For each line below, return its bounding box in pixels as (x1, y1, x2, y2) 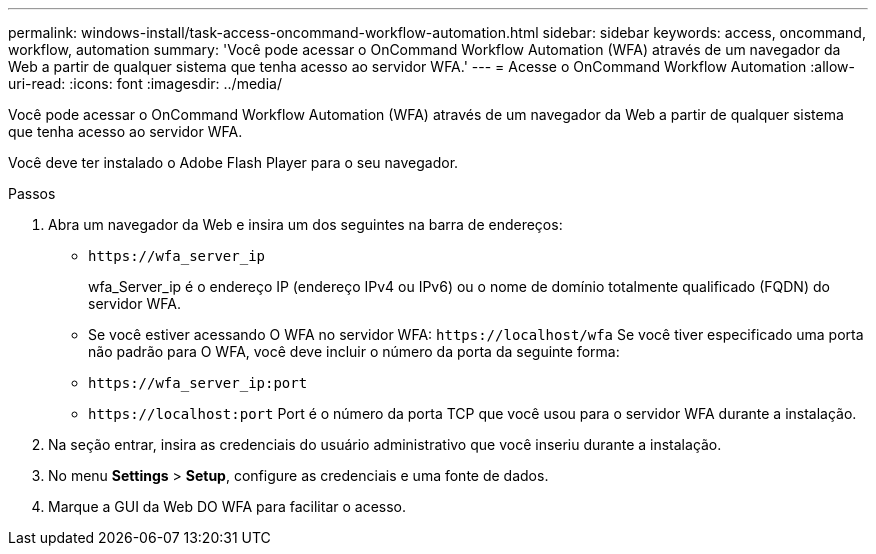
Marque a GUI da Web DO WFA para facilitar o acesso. (48, 498, 407, 515)
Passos (8, 185, 56, 202)
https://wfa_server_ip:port (88, 375, 308, 391)
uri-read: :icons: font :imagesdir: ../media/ (8, 75, 282, 92)
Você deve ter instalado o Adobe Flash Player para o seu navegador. (8, 154, 459, 171)
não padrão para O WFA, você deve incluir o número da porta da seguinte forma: (88, 343, 620, 360)
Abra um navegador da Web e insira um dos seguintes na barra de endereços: (48, 216, 563, 233)
